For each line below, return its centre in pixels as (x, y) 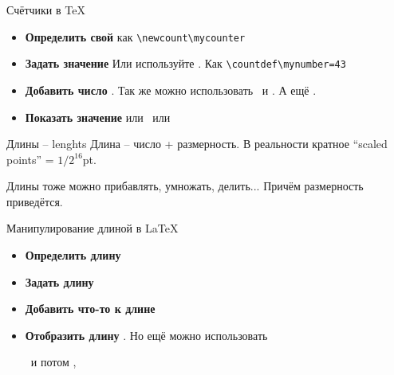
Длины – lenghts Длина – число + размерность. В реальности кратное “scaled (197, 144)
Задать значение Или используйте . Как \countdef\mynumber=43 (185, 63)
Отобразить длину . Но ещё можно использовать (146, 335)
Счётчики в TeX (46, 10)
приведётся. (35, 201)
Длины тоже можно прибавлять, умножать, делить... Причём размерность (185, 186)
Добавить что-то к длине (90, 309)
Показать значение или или (98, 117)
